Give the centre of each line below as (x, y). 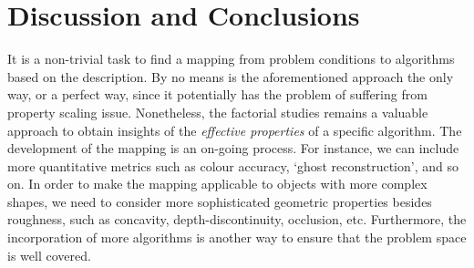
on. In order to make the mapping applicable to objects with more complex (217, 184)
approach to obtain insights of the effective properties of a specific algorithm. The (235, 130)
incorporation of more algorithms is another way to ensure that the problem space (237, 237)
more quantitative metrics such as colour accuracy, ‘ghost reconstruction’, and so (233, 165)
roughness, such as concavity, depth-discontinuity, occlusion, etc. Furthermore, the (237, 219)
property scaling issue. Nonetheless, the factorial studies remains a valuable (218, 112)
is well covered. (49, 255)
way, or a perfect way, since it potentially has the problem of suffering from (217, 94)
